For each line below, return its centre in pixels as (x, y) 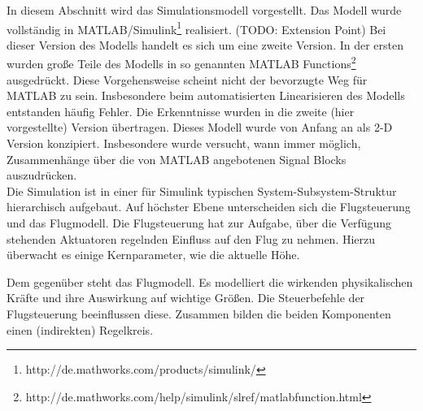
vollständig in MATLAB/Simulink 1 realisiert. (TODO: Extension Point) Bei (196, 28)
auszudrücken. (42, 175)
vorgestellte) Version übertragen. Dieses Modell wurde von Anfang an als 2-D (200, 127)
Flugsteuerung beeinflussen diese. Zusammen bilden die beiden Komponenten (199, 314)
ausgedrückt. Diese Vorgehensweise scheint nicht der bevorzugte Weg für (187, 79)
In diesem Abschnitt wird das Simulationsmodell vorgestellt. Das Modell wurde (204, 10)
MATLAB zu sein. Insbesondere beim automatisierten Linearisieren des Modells (206, 95)
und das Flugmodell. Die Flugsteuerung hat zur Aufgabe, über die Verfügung (199, 223)
